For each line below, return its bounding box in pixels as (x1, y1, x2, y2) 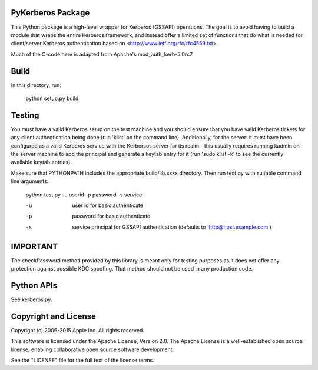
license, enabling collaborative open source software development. (11, 346, 174, 353)
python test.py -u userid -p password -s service (25, 191, 143, 198)
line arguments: (11, 178, 49, 185)
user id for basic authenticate (72, 202, 144, 209)
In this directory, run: (11, 81, 62, 88)
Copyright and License (11, 311, 97, 321)
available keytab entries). (11, 159, 72, 166)
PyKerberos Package (11, 8, 90, 18)
